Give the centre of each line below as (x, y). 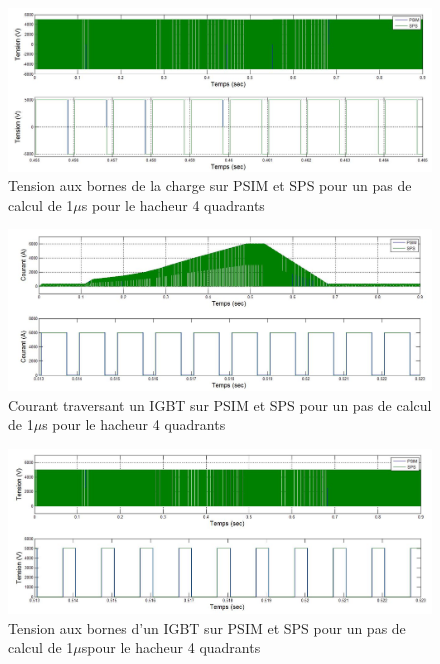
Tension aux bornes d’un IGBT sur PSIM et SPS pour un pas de (207, 627)
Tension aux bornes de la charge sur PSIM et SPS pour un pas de (210, 185)
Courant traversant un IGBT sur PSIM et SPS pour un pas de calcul (220, 404)
